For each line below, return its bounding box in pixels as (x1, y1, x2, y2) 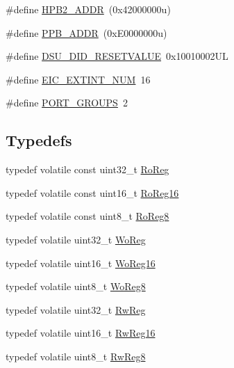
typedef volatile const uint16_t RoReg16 (6, 185, 179, 200)
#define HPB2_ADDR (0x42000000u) (6, 2, 171, 16)
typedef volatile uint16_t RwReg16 (6, 326, 156, 340)
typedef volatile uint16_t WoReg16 (6, 255, 156, 270)
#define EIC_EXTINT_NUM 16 (6, 72, 151, 86)
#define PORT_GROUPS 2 (6, 95, 128, 110)
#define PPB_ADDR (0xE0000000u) (6, 25, 167, 40)
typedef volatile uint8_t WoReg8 (6, 279, 146, 294)
